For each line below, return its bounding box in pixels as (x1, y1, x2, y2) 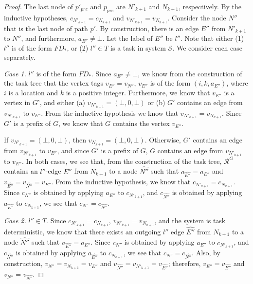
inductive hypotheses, (4, 12, 68, 22)
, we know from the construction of (138, 68, 242, 78)
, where (226, 78, 248, 88)
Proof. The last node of (4, 1, 73, 11)
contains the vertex (112, 118, 170, 128)
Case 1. (4, 68, 26, 78)
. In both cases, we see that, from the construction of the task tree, (21, 156, 222, 166)
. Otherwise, (145, 134, 181, 144)
